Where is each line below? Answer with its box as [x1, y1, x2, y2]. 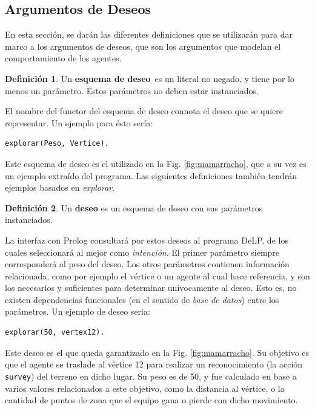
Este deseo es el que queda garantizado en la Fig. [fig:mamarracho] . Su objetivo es [5, 346, 310, 358]
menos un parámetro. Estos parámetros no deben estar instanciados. [5, 84, 259, 97]
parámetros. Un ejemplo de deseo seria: [5, 305, 150, 318]
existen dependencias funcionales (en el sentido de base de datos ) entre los [5, 293, 279, 306]
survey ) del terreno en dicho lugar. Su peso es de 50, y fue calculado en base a [5, 369, 297, 382]
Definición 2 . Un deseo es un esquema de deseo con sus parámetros [5, 201, 263, 214]
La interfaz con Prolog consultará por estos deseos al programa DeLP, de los [5, 233, 288, 246]
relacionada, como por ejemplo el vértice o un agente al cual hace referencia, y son [5, 269, 310, 282]
